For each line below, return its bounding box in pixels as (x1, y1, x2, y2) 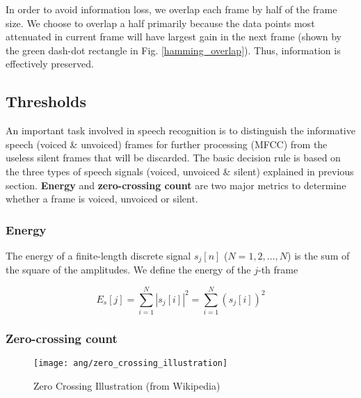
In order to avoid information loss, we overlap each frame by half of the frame (6, 2, 337, 16)
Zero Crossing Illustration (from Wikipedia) (33, 379, 220, 392)
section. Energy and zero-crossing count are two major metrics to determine (6, 177, 346, 192)
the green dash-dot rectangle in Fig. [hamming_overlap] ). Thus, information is (6, 42, 341, 57)
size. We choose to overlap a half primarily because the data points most (6, 15, 315, 30)
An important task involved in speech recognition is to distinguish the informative (6, 123, 355, 138)
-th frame (258, 262, 298, 277)
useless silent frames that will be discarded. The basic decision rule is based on (6, 150, 341, 165)
